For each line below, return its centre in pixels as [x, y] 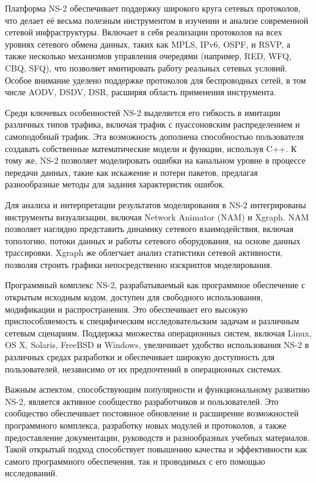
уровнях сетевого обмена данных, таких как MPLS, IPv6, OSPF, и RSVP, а [148, 44]
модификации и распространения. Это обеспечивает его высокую [127, 309]
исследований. [31, 473]
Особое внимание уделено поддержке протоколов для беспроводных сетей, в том [156, 80]
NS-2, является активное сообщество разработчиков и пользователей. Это [142, 401]
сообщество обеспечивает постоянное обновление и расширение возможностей [152, 413]
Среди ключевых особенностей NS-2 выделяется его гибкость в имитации [143, 112]
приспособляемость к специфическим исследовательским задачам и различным [152, 321]
